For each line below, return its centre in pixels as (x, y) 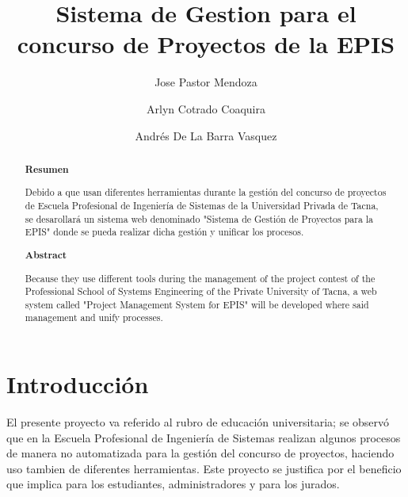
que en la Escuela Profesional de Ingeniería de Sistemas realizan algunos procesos (204, 437)
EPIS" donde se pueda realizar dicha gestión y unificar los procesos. (164, 232)
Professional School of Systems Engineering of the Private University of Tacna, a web (201, 291)
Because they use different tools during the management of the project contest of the (200, 278)
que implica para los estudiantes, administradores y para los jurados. (173, 484)
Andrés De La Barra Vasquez (206, 135)
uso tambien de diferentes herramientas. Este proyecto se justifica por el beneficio (204, 468)
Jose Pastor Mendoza (206, 82)
